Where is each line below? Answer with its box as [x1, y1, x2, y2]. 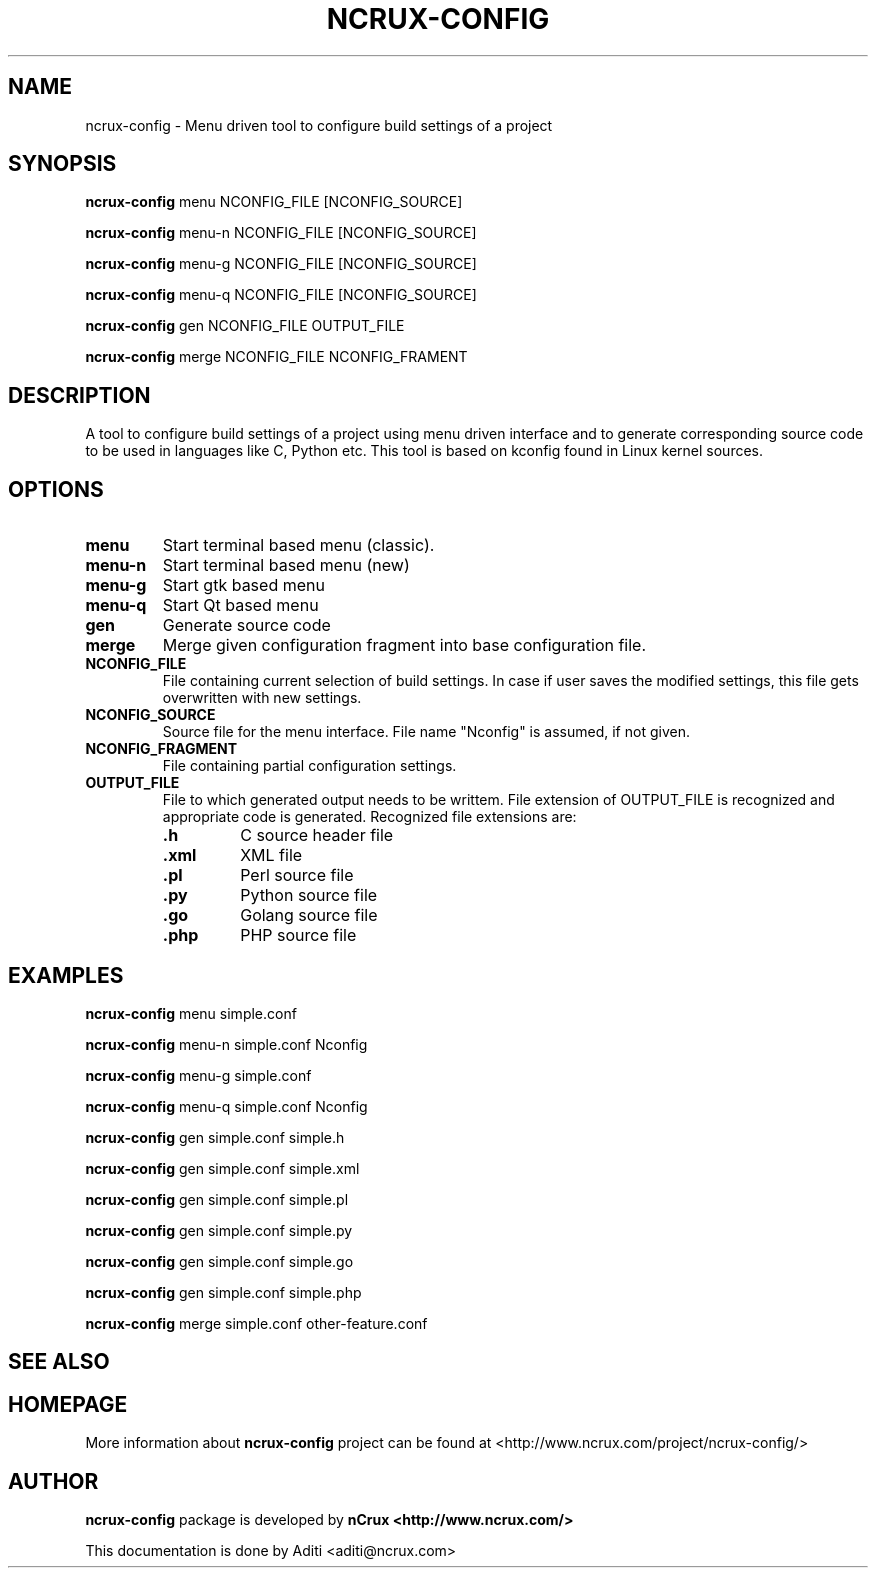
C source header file [240, 825, 394, 846]
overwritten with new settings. [162, 689, 362, 707]
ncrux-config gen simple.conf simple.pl [85, 1190, 349, 1208]
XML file [240, 845, 303, 866]
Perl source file [240, 865, 354, 886]
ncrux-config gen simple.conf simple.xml [85, 1159, 360, 1177]
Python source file [240, 885, 378, 906]
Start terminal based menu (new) [162, 555, 410, 576]
